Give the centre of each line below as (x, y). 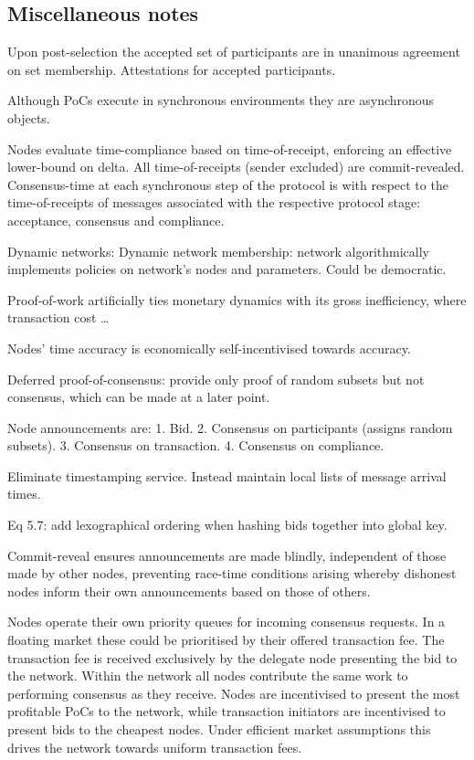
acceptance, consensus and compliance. (116, 220)
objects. (29, 117)
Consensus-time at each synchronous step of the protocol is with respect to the (228, 184)
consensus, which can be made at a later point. (139, 397)
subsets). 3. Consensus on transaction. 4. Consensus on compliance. (196, 445)
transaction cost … (58, 317)
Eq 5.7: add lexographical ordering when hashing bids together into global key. (227, 525)
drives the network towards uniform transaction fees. (155, 747)
